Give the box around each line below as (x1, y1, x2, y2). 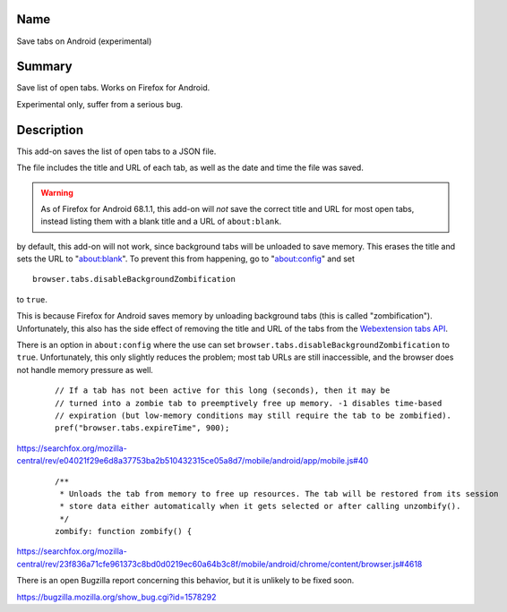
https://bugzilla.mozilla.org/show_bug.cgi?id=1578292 (16, 591, 217, 602)
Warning (40, 187, 73, 198)
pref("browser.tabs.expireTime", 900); (55, 423, 230, 433)
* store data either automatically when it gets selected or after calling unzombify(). (59, 501, 461, 512)
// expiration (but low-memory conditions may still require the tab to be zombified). (55, 410, 452, 421)
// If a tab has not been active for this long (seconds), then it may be (55, 386, 391, 395)
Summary (16, 59, 73, 74)
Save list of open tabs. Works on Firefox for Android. (16, 82, 211, 93)
